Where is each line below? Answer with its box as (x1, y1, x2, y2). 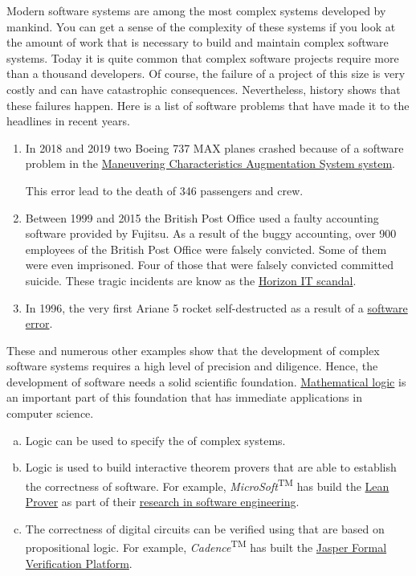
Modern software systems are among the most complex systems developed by (6, 2, 386, 18)
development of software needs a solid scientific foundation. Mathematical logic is (6, 373, 406, 390)
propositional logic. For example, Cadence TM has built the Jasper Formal (25, 537, 387, 555)
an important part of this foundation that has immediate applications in (6, 389, 362, 406)
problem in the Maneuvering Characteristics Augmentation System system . (25, 155, 396, 172)
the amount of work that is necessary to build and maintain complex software (6, 34, 389, 51)
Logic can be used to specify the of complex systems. (25, 431, 286, 448)
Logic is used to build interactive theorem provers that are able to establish (25, 459, 397, 476)
